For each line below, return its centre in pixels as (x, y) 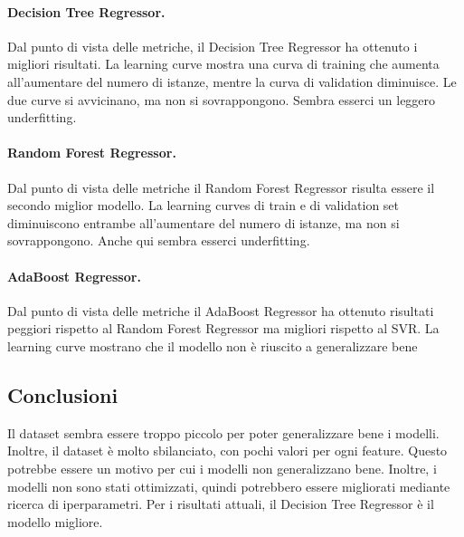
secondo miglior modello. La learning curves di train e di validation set (204, 205)
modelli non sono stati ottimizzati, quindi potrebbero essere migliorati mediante (229, 486)
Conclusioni (63, 394)
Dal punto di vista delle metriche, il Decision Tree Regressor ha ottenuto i (213, 46)
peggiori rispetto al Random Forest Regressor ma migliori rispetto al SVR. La (223, 328)
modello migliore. (55, 521)
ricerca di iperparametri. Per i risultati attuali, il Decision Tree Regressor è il (221, 504)
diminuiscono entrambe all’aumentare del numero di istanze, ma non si (204, 222)
